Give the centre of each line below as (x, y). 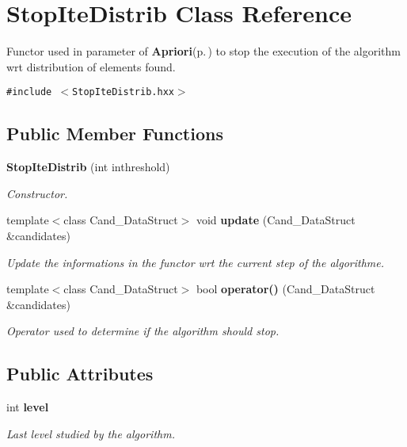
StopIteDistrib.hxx (123, 92)
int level (28, 407)
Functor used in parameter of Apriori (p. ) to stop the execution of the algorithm (203, 51)
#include (29, 92)
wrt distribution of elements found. (91, 66)
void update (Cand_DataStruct (276, 220)
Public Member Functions (115, 134)
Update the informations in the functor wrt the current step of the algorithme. (195, 262)
